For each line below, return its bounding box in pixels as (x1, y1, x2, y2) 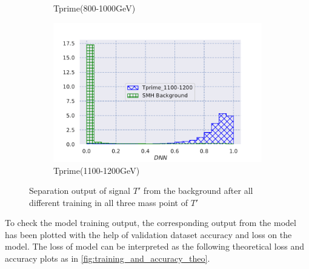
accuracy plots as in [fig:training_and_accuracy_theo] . (5, 252, 210, 265)
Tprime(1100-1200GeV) (53, 164, 140, 176)
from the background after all (143, 184, 253, 197)
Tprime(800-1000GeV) (53, 2, 136, 14)
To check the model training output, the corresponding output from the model (5, 216, 296, 229)
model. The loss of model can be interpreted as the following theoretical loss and (5, 240, 304, 253)
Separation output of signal (29, 184, 130, 197)
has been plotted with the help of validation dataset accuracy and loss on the (5, 228, 292, 241)
